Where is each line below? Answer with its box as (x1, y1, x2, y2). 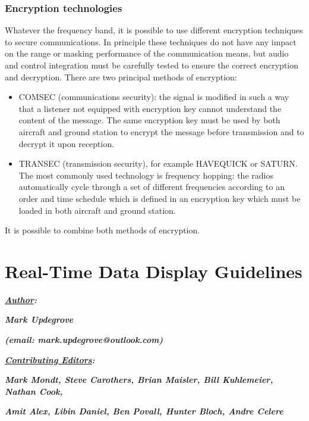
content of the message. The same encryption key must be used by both (18, 114, 280, 126)
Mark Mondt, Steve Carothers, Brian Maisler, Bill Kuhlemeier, (5, 373, 273, 386)
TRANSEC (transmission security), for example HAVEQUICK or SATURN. (18, 157, 298, 170)
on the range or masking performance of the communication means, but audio (5, 47, 289, 60)
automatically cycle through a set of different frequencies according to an (18, 180, 285, 193)
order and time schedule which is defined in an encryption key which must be (18, 192, 301, 204)
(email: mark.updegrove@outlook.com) (5, 333, 163, 346)
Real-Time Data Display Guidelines (5, 258, 302, 283)
